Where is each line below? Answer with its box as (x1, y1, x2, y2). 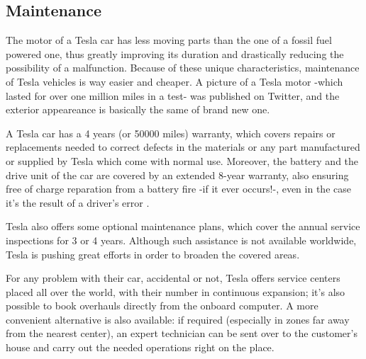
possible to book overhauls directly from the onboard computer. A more (6, 298, 318, 313)
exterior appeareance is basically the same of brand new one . (6, 102, 270, 117)
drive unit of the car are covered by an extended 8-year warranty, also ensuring (6, 167, 349, 182)
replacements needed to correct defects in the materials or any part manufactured (6, 139, 360, 154)
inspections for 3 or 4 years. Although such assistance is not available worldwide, (6, 232, 357, 247)
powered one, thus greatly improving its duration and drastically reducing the (6, 46, 344, 61)
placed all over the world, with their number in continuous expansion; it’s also (6, 284, 345, 299)
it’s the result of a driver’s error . (6, 195, 150, 210)
